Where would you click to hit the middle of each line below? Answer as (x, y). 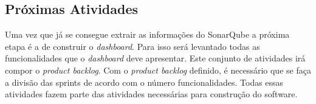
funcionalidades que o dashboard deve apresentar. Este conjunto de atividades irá (155, 58)
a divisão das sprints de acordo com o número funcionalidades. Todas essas (144, 82)
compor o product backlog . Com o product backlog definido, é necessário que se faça (158, 70)
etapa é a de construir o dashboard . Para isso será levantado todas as (132, 46)
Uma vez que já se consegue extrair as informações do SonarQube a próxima (147, 34)
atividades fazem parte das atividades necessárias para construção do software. (151, 94)
